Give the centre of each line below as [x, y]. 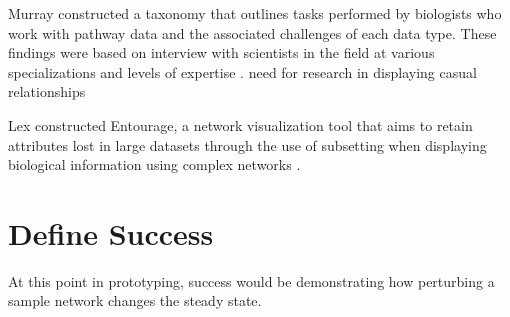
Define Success [111, 232]
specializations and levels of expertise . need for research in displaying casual [242, 71]
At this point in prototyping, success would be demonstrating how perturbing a [251, 280]
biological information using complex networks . [154, 164]
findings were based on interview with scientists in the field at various [221, 52]
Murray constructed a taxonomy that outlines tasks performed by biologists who [255, 13]
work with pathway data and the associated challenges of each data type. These [252, 32]
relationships [47, 91]
